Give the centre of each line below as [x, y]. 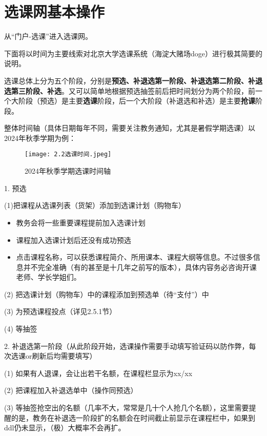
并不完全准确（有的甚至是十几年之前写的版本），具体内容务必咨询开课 [140, 267]
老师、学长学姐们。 [48, 277]
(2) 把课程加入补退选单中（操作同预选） [71, 390]
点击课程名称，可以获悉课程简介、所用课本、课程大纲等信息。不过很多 [135, 257]
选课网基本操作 [55, 12]
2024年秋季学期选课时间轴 [68, 171]
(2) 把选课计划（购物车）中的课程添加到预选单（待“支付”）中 [107, 294]
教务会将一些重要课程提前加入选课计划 [81, 222]
